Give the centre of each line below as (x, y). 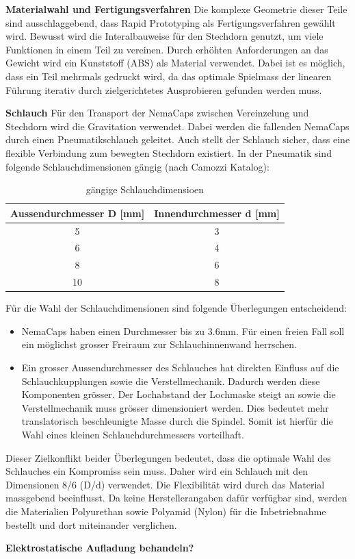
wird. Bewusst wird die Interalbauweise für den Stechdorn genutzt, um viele (165, 36)
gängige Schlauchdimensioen (145, 189)
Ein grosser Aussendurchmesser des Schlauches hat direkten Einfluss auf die (180, 367)
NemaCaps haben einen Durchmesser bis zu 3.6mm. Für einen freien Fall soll (183, 331)
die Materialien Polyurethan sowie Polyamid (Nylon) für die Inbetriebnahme (166, 511)
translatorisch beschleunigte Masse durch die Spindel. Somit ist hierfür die (177, 421)
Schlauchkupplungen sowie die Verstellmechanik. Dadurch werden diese (171, 381)
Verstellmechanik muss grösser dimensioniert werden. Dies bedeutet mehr (175, 407)
